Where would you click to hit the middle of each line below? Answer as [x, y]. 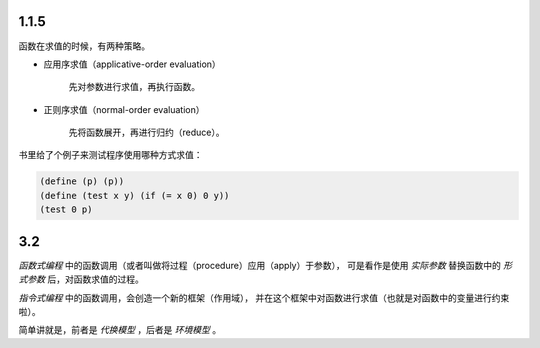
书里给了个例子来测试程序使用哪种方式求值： [110, 155]
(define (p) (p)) [82, 181]
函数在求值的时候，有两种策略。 [84, 46]
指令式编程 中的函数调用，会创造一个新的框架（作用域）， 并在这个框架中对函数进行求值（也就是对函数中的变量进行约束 [264, 297]
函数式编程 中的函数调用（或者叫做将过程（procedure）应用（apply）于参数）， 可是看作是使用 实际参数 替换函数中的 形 [265, 265]
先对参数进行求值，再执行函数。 [134, 87]
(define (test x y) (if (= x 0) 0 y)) [134, 195]
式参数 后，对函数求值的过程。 [81, 279]
